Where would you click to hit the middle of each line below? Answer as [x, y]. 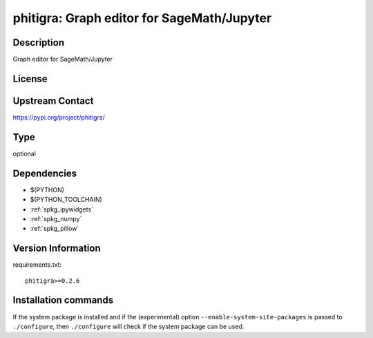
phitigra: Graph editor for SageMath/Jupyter [142, 18]
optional [24, 153]
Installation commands [63, 300]
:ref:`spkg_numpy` [56, 218]
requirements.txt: [37, 265]
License [30, 78]
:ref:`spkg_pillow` [55, 229]
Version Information [57, 248]
